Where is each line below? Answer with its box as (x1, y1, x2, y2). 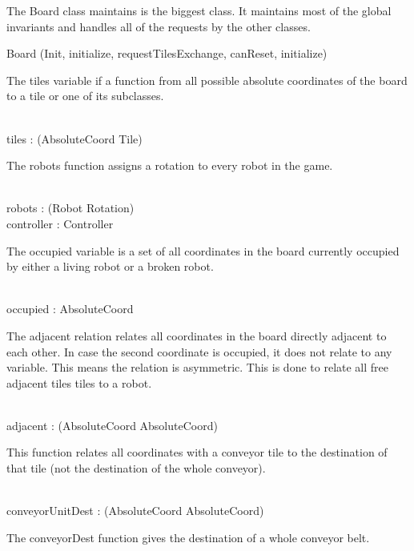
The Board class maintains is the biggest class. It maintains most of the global (6, 2, 392, 18)
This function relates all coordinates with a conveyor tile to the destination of (6, 444, 388, 461)
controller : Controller (6, 215, 114, 231)
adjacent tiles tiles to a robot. (6, 374, 152, 391)
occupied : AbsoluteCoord (6, 300, 134, 317)
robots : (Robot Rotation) (6, 199, 135, 216)
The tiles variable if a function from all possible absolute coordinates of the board (6, 71, 408, 88)
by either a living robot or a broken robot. (6, 258, 214, 275)
